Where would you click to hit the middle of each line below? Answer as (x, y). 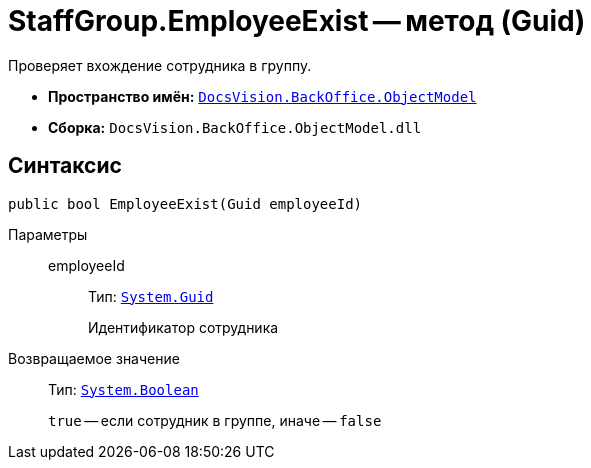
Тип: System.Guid (151, 296)
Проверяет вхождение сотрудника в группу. (160, 65)
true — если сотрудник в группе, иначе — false (215, 420)
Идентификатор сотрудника (183, 327)
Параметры (48, 234)
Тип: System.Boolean (123, 389)
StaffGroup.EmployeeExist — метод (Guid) (297, 21)
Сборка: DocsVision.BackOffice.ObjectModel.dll (235, 127)
